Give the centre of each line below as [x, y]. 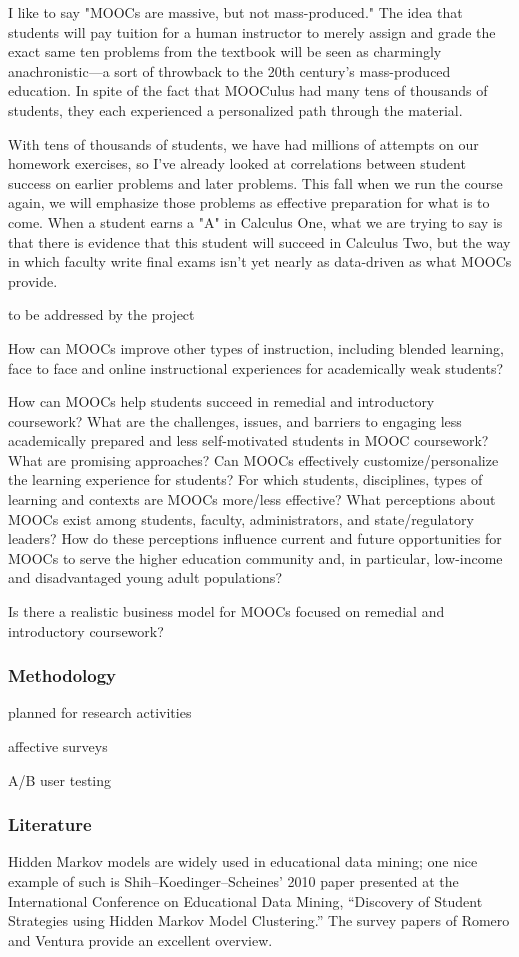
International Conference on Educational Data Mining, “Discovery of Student [245, 900]
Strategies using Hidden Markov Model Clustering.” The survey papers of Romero [259, 920]
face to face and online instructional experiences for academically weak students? [256, 367]
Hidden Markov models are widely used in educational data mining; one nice [243, 861]
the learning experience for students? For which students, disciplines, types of [245, 479]
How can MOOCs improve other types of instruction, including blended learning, [256, 347]
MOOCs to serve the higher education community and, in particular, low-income [255, 557]
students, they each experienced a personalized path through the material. [235, 109]
